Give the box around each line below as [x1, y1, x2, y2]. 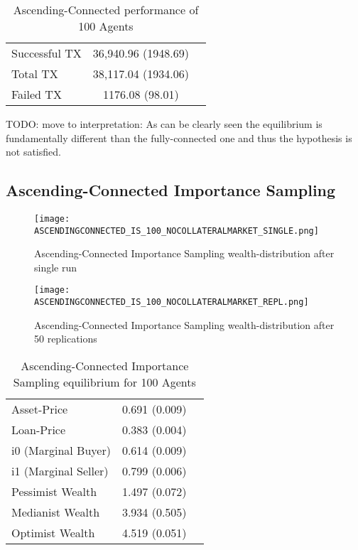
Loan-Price [11, 421, 66, 438]
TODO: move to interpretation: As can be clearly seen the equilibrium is [6, 117, 322, 131]
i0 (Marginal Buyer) [11, 441, 111, 458]
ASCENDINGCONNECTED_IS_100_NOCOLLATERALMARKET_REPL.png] [34, 297, 309, 308]
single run [34, 259, 77, 274]
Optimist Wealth [11, 524, 95, 541]
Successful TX [11, 45, 82, 61]
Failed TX [11, 86, 62, 102]
